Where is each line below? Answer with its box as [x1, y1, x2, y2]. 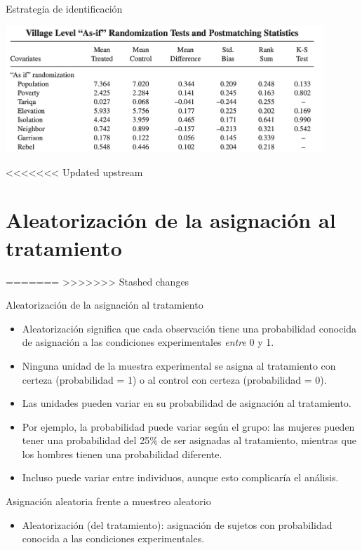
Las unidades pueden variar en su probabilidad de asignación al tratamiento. [22, 396, 351, 410]
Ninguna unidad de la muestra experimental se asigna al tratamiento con [22, 358, 336, 373]
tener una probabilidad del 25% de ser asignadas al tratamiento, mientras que [22, 433, 356, 448]
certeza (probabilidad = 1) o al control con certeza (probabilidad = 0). [22, 372, 327, 387]
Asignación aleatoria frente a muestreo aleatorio [6, 494, 211, 509]
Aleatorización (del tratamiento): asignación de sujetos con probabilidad [22, 517, 333, 532]
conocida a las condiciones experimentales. [22, 531, 205, 546]
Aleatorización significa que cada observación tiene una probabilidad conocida [22, 321, 357, 335]
